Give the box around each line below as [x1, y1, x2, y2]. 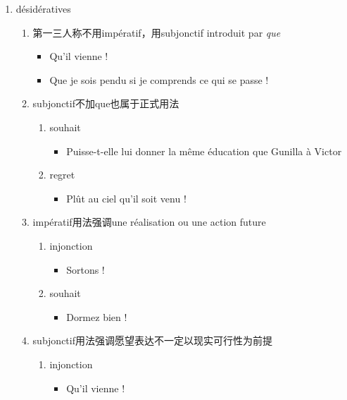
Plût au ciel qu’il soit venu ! [66, 190, 187, 205]
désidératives [15, 1, 71, 16]
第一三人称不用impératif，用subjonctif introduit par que [32, 25, 281, 40]
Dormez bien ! [66, 309, 127, 324]
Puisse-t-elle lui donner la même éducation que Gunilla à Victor [66, 143, 342, 158]
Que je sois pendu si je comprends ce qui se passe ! [49, 72, 269, 87]
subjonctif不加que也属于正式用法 [32, 96, 179, 111]
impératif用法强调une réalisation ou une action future [32, 214, 266, 229]
